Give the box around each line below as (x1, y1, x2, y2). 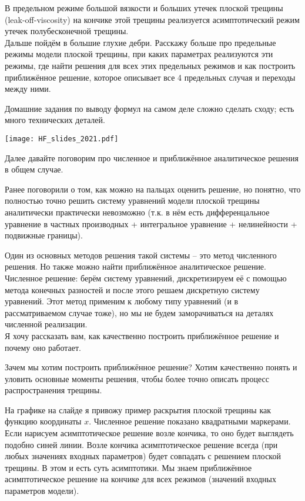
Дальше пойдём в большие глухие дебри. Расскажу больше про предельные (5, 36, 276, 48)
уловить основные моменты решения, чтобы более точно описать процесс (5, 372, 269, 384)
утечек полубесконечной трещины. (5, 25, 129, 37)
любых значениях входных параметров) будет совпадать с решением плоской (5, 450, 281, 462)
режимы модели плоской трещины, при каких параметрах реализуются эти (5, 48, 273, 60)
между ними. (5, 82, 51, 95)
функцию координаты (5, 415, 82, 427)
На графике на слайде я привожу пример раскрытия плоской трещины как (5, 403, 271, 416)
